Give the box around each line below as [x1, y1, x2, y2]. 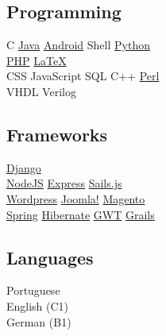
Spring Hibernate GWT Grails [6, 206, 155, 222]
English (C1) [6, 297, 69, 314]
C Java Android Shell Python [6, 37, 150, 53]
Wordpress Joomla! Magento [6, 190, 145, 207]
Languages [6, 245, 94, 269]
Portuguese [6, 282, 60, 299]
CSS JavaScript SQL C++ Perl [6, 68, 160, 84]
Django [6, 159, 41, 176]
